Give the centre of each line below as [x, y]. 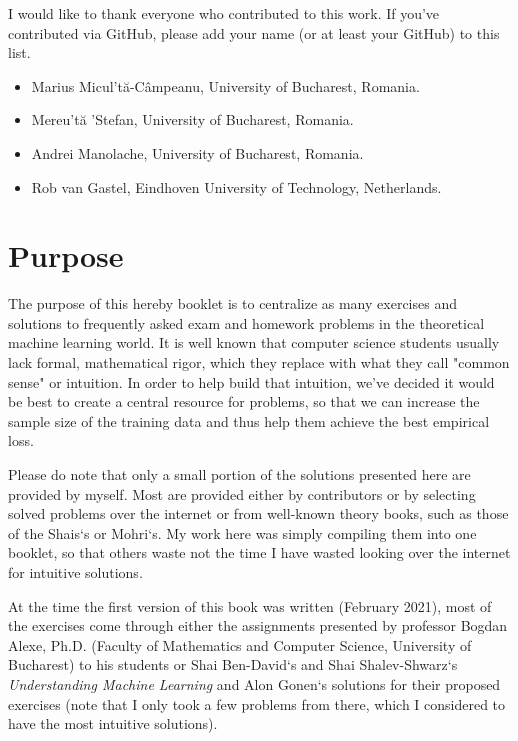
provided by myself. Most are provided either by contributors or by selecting [242, 493]
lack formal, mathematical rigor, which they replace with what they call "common [259, 362]
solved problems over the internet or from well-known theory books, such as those [258, 513]
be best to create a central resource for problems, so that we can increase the [244, 401]
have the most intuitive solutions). [113, 723]
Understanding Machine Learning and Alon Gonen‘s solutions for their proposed [254, 683]
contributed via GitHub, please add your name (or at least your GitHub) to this [254, 32]
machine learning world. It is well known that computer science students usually [254, 342]
